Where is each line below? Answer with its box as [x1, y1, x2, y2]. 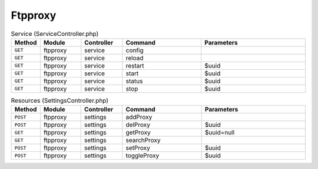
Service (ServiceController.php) [11, 29, 99, 38]
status [125, 77, 143, 85]
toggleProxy [125, 151, 160, 160]
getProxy [125, 129, 151, 137]
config [125, 46, 144, 54]
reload [125, 53, 144, 62]
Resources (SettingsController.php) [11, 97, 109, 105]
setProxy [125, 144, 150, 152]
